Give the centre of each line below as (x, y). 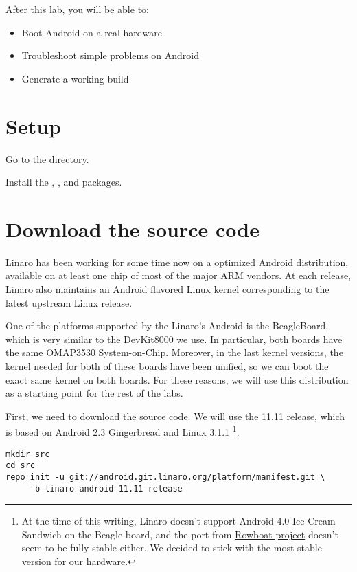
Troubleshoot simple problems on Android (111, 55)
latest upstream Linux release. (69, 302)
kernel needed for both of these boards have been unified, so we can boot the (167, 365)
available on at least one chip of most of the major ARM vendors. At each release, (178, 275)
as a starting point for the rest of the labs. (94, 393)
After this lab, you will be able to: (77, 9)
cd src (20, 466)
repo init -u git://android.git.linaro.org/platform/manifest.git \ (165, 477)
